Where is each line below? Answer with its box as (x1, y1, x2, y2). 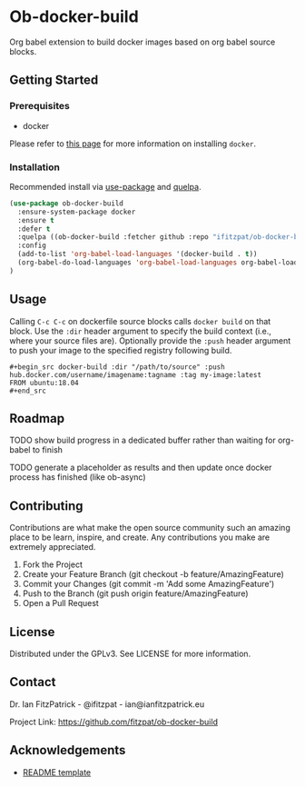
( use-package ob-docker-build (9, 198, 124, 208)
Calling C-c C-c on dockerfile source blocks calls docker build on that (9, 315, 271, 326)
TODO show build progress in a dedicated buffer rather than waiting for (9, 434, 276, 446)
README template (22, 766, 92, 778)
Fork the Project (22, 559, 84, 570)
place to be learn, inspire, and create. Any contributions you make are (9, 532, 271, 543)
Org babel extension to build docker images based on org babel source (9, 36, 276, 47)
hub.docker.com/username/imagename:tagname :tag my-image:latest (9, 370, 261, 379)
